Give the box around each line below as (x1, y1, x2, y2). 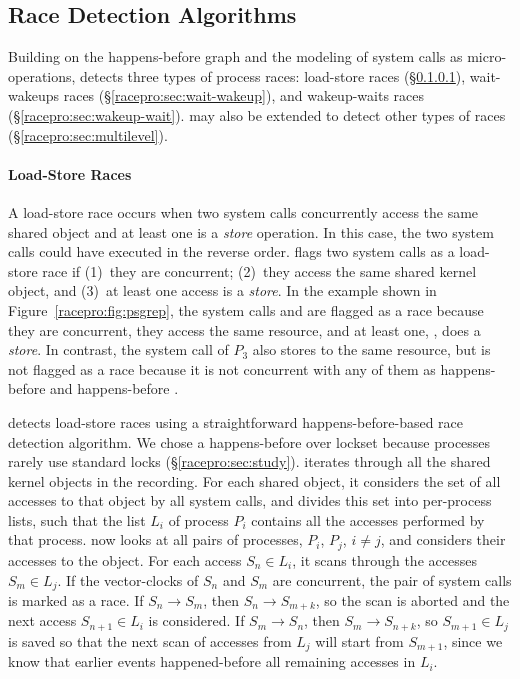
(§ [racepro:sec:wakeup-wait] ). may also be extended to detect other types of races (8, 104, 506, 125)
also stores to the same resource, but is (252, 339, 491, 360)
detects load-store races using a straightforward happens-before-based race (8, 411, 464, 432)
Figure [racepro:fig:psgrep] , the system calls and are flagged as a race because (8, 299, 484, 320)
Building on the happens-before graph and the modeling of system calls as (8, 46, 463, 67)
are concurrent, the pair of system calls (272, 569, 512, 590)
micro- (467, 46, 507, 67)
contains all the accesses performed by (251, 509, 485, 530)
